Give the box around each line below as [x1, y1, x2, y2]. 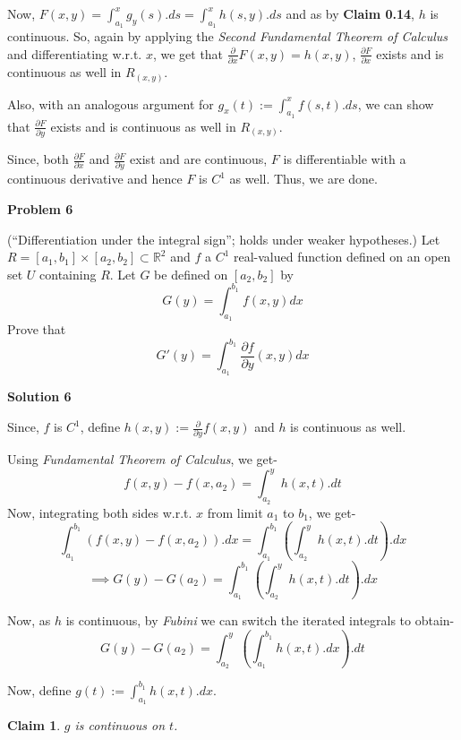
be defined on [154, 264, 228, 283]
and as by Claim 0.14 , [286, 4, 414, 22]
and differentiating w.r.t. [7, 44, 142, 63]
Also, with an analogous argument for [7, 94, 214, 113]
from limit [207, 503, 263, 521]
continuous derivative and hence [7, 169, 183, 188]
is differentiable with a [283, 150, 406, 168]
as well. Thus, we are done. [229, 169, 378, 188]
